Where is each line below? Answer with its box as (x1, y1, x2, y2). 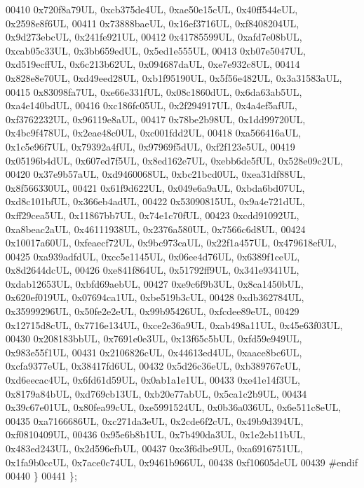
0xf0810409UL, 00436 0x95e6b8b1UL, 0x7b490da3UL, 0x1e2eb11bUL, (6, 427, 306, 442)
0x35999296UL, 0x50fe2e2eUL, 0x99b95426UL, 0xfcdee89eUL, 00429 (6, 304, 299, 319)
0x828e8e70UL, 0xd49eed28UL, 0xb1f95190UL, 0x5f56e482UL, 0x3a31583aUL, (6, 70, 342, 85)
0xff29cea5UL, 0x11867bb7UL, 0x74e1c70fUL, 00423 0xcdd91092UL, (6, 207, 299, 222)
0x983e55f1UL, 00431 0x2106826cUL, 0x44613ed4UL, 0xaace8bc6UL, (6, 344, 302, 359)
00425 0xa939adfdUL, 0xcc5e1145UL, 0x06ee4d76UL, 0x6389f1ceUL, (6, 249, 300, 263)
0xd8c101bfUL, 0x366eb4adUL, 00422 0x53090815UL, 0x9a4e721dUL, (6, 194, 305, 209)
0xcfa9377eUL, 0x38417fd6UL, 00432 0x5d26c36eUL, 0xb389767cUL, (6, 358, 301, 373)
